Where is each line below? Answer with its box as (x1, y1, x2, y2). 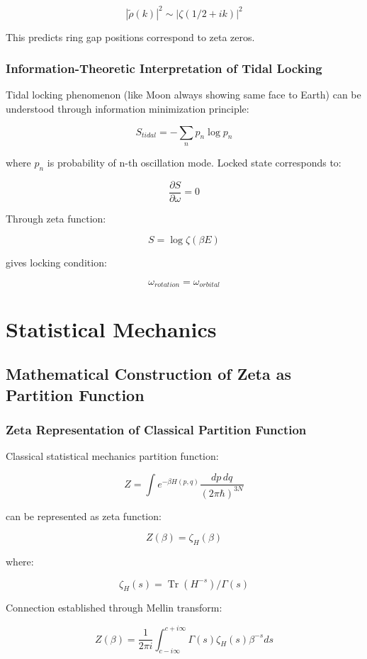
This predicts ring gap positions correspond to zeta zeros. (6, 29, 255, 44)
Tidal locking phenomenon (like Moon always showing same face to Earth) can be (6, 87, 361, 102)
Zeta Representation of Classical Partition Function (6, 420, 307, 438)
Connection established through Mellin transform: (6, 600, 222, 615)
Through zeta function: (6, 210, 106, 225)
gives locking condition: (6, 255, 107, 270)
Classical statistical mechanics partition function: (6, 449, 219, 463)
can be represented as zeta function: (6, 508, 162, 523)
